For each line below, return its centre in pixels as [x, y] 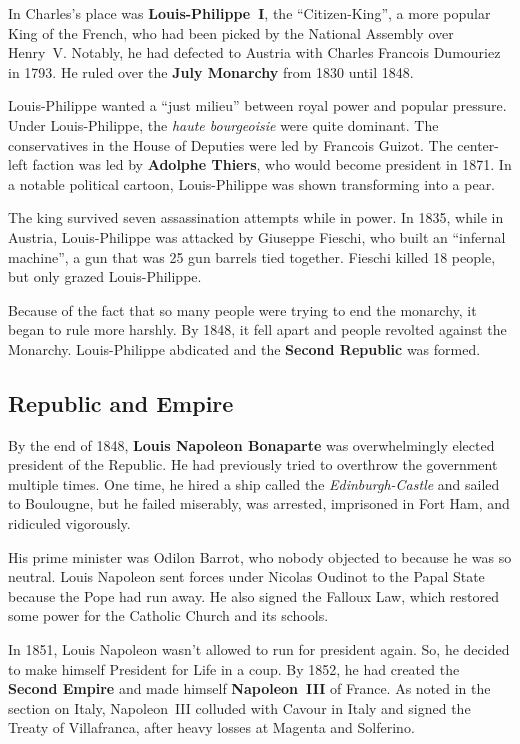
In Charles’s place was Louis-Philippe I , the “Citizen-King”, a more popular [249, 13]
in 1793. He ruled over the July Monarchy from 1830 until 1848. [211, 71]
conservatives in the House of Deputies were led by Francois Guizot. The [230, 144]
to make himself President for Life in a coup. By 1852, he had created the [234, 668]
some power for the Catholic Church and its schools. [168, 615]
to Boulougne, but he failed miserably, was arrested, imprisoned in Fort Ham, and [259, 503]
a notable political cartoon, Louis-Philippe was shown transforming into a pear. [252, 183]
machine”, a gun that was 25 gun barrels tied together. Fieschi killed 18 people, [252, 256]
